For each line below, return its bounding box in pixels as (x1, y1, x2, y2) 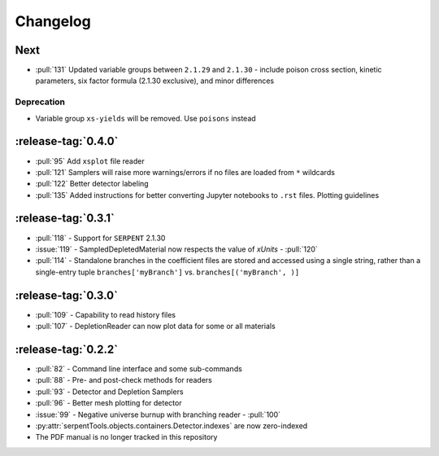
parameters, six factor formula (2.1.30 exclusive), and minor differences (35, 76, 275, 85)
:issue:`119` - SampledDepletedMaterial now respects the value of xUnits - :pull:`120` (35, 244, 319, 254)
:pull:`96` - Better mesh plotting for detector (35, 398, 182, 408)
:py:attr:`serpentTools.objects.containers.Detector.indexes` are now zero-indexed (35, 420, 308, 431)
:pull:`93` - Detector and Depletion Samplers (35, 387, 184, 397)
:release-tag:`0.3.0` (15, 288, 118, 302)
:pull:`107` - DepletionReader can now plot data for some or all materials (35, 322, 276, 331)
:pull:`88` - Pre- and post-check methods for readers (35, 375, 213, 385)
